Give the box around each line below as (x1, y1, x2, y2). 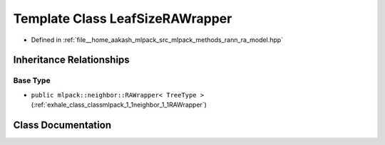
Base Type (13, 75, 51, 85)
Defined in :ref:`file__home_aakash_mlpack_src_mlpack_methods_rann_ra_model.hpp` (31, 36, 284, 44)
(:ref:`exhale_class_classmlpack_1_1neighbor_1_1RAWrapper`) (31, 100, 207, 109)
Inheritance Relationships (13, 54, 130, 66)
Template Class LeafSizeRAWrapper (13, 11, 232, 26)
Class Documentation (13, 119, 112, 131)
